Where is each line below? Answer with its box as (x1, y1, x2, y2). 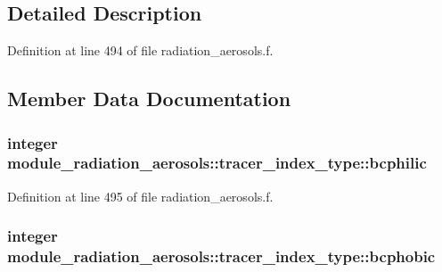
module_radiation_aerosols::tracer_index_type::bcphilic (7, 152, 427, 174)
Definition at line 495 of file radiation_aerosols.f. (7, 186, 274, 205)
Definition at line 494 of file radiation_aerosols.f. (7, 41, 274, 60)
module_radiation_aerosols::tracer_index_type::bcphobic (7, 245, 436, 268)
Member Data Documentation (7, 85, 291, 112)
